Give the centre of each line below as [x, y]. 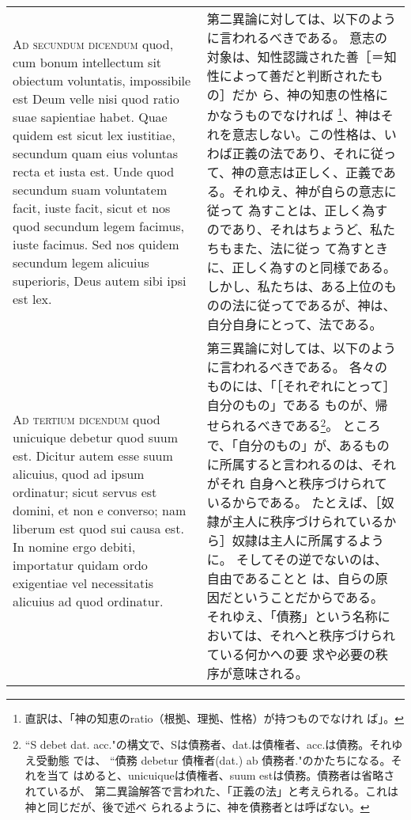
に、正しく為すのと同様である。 [302, 268]
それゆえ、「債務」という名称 [292, 616]
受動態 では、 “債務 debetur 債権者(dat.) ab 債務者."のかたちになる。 [213, 759]
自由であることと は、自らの [291, 578]
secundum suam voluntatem [90, 189]
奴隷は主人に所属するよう [308, 540]
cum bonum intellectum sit [87, 62]
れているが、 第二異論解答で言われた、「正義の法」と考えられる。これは [212, 791]
